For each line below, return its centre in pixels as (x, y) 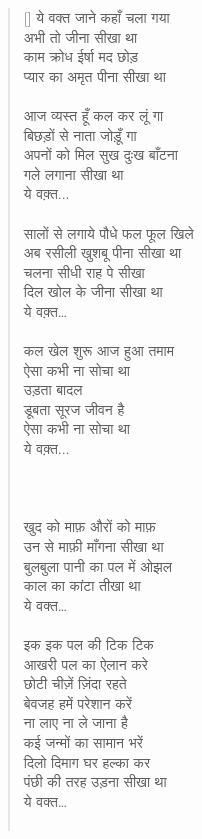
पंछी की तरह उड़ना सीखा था (95, 781)
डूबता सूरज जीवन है (74, 408)
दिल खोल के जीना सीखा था (93, 291)
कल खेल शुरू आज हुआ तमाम (98, 350)
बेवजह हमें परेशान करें (77, 702)
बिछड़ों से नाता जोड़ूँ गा (80, 134)
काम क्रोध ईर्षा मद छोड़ (81, 56)
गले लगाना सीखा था (73, 173)
